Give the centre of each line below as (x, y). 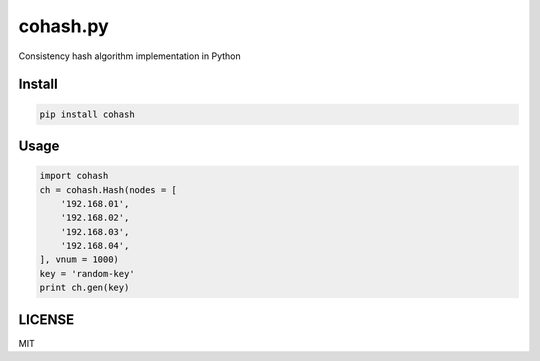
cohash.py (63, 26)
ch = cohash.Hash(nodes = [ (108, 189)
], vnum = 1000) (79, 259)
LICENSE (46, 319)
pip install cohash (87, 114)
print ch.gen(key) (84, 288)
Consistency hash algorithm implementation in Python (130, 56)
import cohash (74, 176)
